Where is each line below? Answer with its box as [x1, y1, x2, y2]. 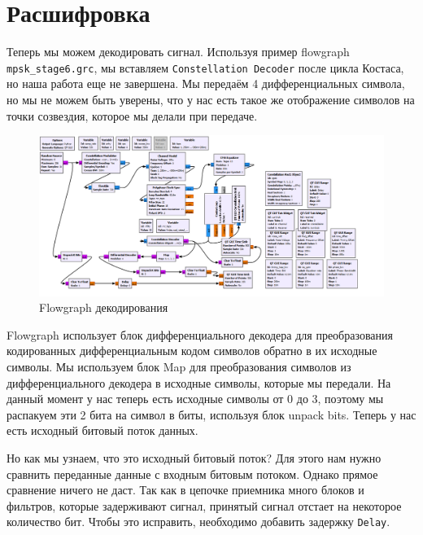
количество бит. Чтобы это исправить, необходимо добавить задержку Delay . [7, 513, 390, 530]
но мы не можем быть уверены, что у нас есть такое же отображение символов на [7, 90, 415, 107]
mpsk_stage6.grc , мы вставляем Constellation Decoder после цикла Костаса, [7, 59, 404, 76]
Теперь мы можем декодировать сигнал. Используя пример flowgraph [7, 43, 350, 60]
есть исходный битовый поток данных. [7, 422, 198, 439]
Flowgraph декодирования [39, 299, 168, 316]
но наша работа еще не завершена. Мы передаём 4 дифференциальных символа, [7, 75, 405, 92]
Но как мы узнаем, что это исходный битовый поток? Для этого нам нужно [7, 449, 382, 466]
